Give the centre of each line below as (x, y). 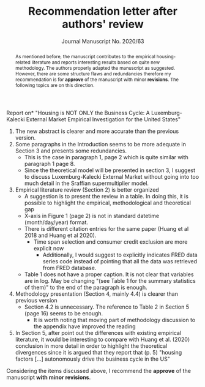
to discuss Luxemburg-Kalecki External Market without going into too (112, 176)
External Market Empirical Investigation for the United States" (103, 119)
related (23, 62)
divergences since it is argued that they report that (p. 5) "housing (99, 352)
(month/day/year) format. (56, 222)
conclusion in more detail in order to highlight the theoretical (91, 346)
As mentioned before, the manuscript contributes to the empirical (85, 56)
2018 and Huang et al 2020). (60, 235)
